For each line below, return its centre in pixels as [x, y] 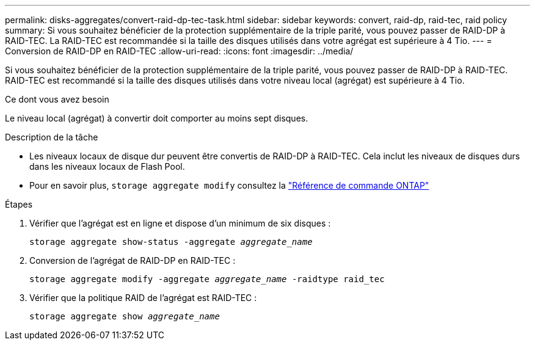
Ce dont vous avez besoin [57, 99]
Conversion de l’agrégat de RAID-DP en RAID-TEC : [133, 260]
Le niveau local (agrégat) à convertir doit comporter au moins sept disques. [157, 118]
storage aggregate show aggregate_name [125, 316]
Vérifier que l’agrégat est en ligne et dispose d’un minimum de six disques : [180, 223]
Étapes [19, 204]
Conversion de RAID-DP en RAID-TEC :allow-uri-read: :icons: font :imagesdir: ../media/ [179, 51]
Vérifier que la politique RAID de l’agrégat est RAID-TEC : [143, 298]
